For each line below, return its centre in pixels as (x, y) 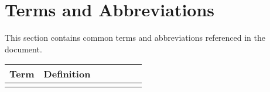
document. (23, 49)
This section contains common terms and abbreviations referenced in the (135, 38)
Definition (67, 74)
